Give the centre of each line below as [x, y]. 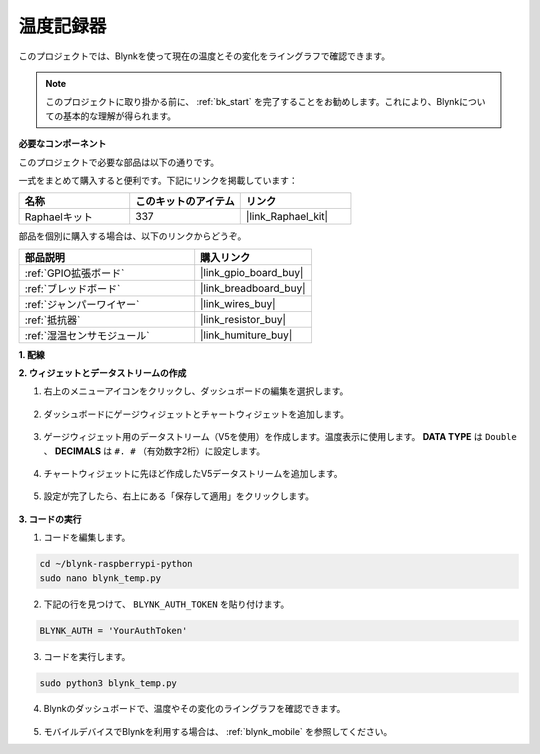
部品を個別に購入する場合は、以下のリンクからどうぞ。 [132, 236]
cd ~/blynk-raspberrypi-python [116, 564]
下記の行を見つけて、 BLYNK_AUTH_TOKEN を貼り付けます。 [166, 604]
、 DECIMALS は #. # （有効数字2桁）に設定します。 [154, 451]
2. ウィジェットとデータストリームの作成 [102, 373]
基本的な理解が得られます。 [119, 116]
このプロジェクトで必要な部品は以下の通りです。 [119, 162]
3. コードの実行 [50, 519]
